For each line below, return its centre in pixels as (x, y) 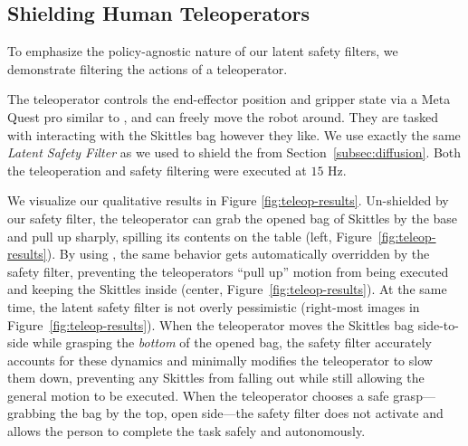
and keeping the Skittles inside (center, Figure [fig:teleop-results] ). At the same (227, 289)
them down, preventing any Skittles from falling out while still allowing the (216, 378)
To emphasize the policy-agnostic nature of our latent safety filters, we (203, 51)
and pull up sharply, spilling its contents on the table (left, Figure (190, 236)
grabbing (32, 413)
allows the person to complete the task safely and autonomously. (186, 431)
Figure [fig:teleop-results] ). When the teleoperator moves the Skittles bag (211, 324)
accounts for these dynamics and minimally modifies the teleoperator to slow (220, 360)
